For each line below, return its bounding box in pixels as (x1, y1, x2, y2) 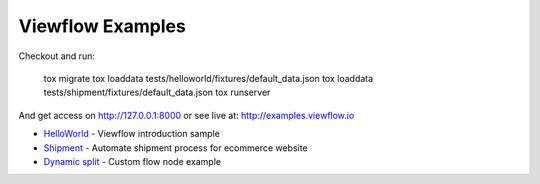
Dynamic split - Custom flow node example (43, 155, 222, 167)
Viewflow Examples (18, 15, 187, 37)
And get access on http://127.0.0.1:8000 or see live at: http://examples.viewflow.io (18, 109, 355, 121)
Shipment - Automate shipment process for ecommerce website (43, 141, 309, 154)
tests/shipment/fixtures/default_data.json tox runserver (43, 86, 271, 99)
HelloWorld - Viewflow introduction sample (43, 128, 220, 140)
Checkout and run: (18, 50, 95, 62)
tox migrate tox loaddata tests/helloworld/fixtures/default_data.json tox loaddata (43, 72, 374, 84)
